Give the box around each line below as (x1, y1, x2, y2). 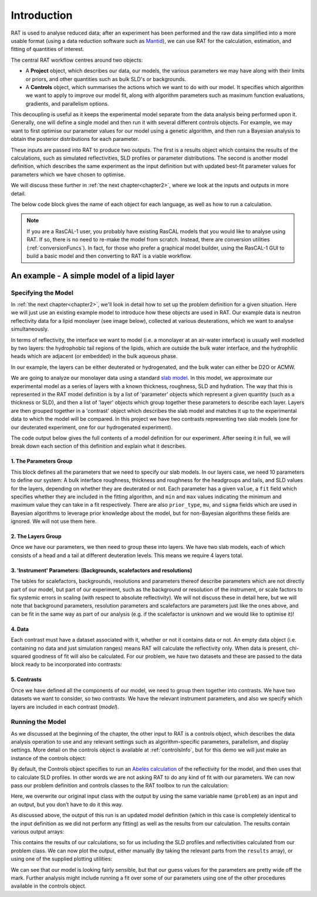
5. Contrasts (11, 676, 42, 683)
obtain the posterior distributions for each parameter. (11, 136, 139, 143)
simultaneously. (11, 326, 49, 333)
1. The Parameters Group (11, 458, 73, 465)
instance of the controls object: (11, 754, 86, 761)
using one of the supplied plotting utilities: (11, 855, 113, 862)
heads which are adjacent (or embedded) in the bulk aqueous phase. (11, 353, 178, 360)
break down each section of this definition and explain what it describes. (11, 443, 187, 450)
